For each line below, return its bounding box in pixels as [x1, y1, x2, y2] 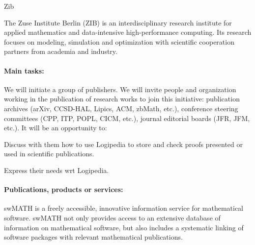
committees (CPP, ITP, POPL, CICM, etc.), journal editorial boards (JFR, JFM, [4, 113, 250, 123]
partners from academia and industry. [4, 46, 117, 56]
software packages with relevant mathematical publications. [4, 232, 183, 242]
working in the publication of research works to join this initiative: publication [4, 94, 240, 104]
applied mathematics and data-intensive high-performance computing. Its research [4, 27, 252, 37]
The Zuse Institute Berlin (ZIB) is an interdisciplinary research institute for [4, 17, 232, 27]
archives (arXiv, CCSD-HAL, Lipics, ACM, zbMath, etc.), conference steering [4, 103, 238, 113]
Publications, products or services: [4, 184, 123, 195]
